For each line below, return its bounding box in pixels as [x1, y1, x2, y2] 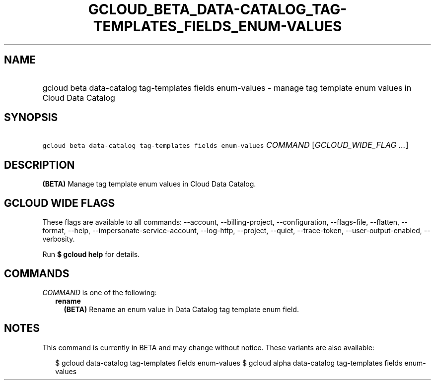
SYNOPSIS [4, 111, 58, 124]
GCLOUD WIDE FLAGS [4, 196, 115, 209]
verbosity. [42, 235, 75, 244]
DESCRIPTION [4, 158, 75, 171]
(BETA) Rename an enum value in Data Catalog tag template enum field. [64, 305, 299, 314]
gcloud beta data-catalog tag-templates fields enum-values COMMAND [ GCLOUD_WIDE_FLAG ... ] [42, 140, 409, 150]
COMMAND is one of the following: [42, 288, 157, 297]
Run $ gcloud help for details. [42, 250, 140, 259]
